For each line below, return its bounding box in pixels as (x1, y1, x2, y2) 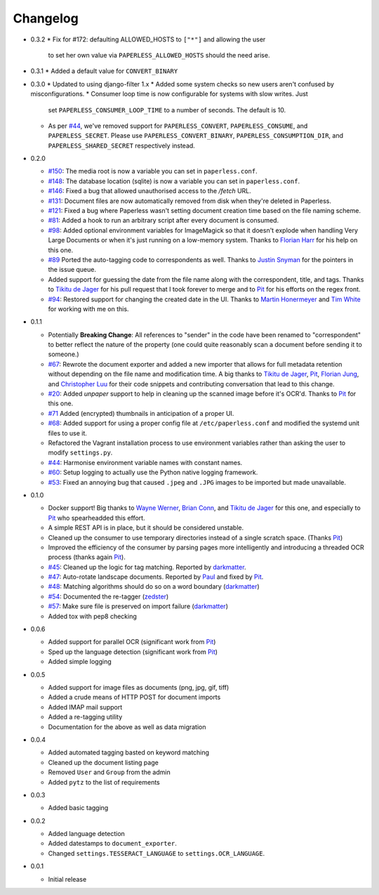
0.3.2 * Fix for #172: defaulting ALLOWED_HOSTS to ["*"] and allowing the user (30, 35, 266, 44)
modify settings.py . (48, 448, 113, 457)
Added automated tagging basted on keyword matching (48, 748, 210, 757)
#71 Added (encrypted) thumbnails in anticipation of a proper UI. (48, 409, 234, 417)
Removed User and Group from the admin (48, 768, 171, 776)
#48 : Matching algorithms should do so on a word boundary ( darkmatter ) (48, 582, 260, 591)
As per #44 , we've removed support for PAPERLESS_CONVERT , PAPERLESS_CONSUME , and (48, 122, 308, 130)
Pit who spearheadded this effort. (48, 514, 145, 522)
